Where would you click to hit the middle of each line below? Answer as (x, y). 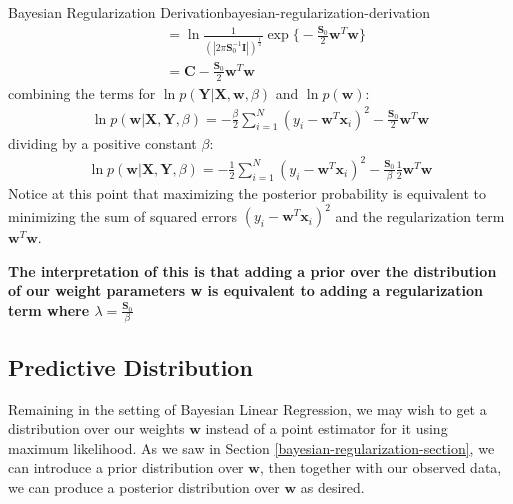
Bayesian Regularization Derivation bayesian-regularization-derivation (219, 12)
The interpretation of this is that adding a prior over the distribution (252, 270)
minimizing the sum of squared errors (123, 215)
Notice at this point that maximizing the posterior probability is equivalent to (247, 193)
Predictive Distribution (130, 366)
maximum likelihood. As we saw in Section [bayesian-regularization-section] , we (251, 447)
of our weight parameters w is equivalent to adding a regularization (245, 290)
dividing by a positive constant (102, 142)
